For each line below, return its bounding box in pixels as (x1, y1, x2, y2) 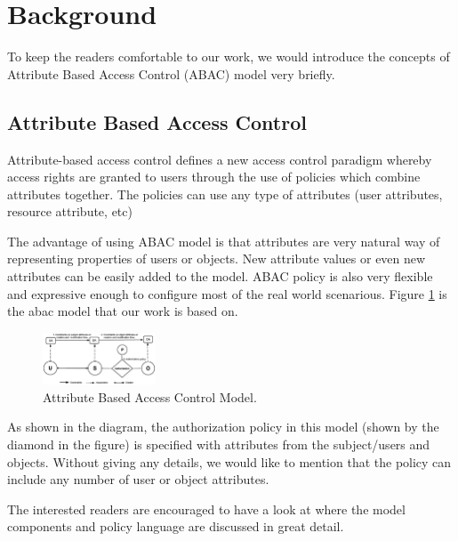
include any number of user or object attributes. (7, 470, 269, 489)
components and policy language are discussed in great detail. (7, 517, 344, 536)
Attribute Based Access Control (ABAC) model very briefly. (7, 64, 335, 83)
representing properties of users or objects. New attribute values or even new (7, 249, 426, 268)
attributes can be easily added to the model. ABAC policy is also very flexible (7, 267, 433, 286)
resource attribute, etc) (7, 202, 133, 221)
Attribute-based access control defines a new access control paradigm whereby (7, 149, 432, 168)
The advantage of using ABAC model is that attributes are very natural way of (7, 231, 440, 250)
